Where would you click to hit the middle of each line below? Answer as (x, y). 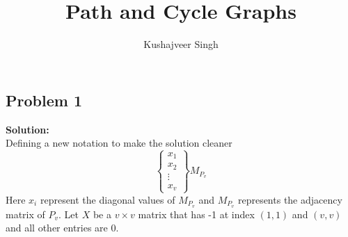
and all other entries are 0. (62, 228)
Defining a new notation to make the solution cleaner (119, 143)
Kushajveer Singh (181, 44)
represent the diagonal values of (108, 199)
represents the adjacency (290, 199)
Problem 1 (44, 100)
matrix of (25, 214)
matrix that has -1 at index (196, 214)
